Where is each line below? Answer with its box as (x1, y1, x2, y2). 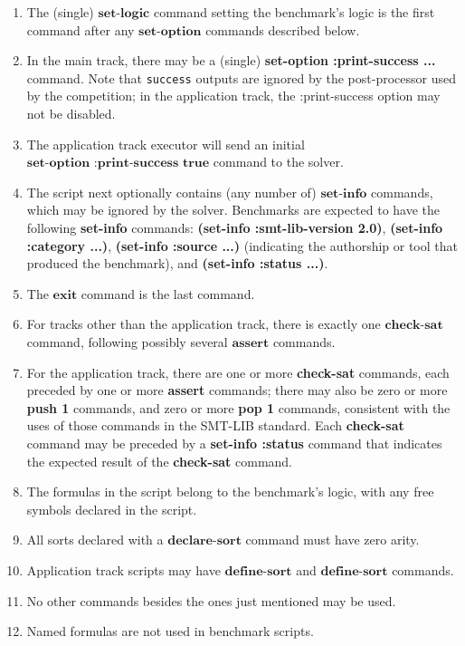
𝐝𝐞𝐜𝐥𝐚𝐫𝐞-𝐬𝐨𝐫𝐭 (167, 535, 242, 548)
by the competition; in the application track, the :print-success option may (26, 86, 441, 105)
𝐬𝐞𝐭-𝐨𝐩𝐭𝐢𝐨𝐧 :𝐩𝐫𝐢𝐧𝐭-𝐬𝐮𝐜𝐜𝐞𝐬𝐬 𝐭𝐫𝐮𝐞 (26, 157, 210, 170)
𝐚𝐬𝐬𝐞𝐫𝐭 (232, 336, 270, 350)
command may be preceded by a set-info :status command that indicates (26, 433, 442, 452)
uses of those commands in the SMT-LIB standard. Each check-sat (26, 416, 404, 435)
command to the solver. (213, 152, 344, 171)
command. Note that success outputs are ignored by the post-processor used (26, 68, 456, 87)
